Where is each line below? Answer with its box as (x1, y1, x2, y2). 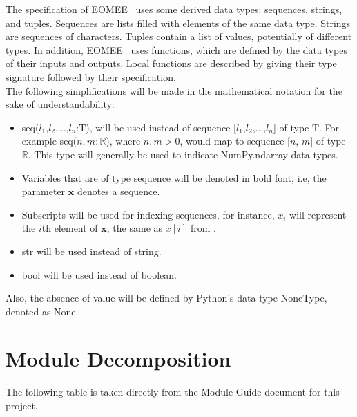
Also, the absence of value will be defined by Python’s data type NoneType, (6, 290, 327, 305)
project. (6, 398, 38, 412)
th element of (41, 221, 98, 235)
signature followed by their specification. (6, 69, 176, 84)
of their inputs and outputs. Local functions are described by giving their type (6, 56, 337, 71)
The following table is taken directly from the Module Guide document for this (6, 384, 340, 399)
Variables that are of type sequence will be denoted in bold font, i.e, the (21, 170, 327, 185)
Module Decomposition (6, 344, 231, 373)
